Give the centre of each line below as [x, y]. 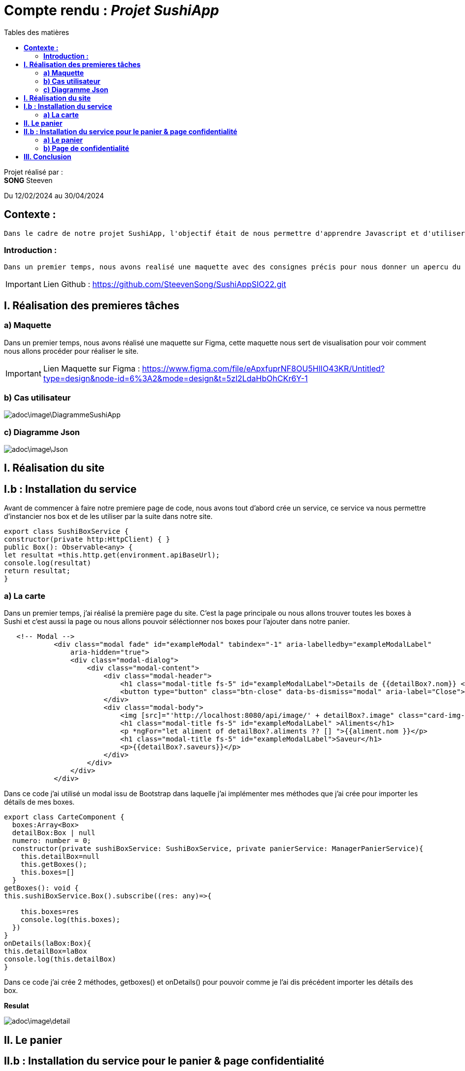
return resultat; [37, 571]
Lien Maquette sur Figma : [92, 368]
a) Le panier [63, 140]
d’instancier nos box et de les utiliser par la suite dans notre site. [108, 517]
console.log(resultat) [48, 563]
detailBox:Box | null [54, 833]
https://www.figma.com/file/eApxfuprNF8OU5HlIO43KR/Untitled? [264, 368]
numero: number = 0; [52, 841]
